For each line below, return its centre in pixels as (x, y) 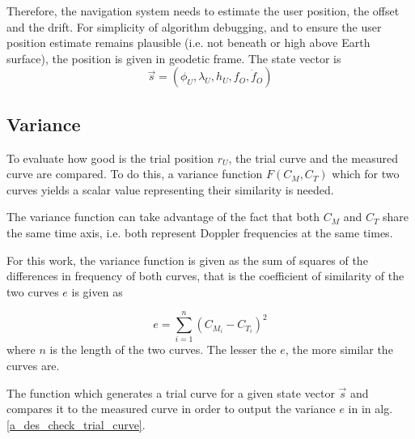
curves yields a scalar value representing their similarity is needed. (170, 189)
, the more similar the (339, 349)
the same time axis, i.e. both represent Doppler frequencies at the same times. (200, 232)
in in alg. (371, 409)
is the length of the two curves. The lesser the (163, 349)
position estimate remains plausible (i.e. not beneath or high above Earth (188, 43)
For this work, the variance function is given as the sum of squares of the (187, 260)
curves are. (33, 366)
